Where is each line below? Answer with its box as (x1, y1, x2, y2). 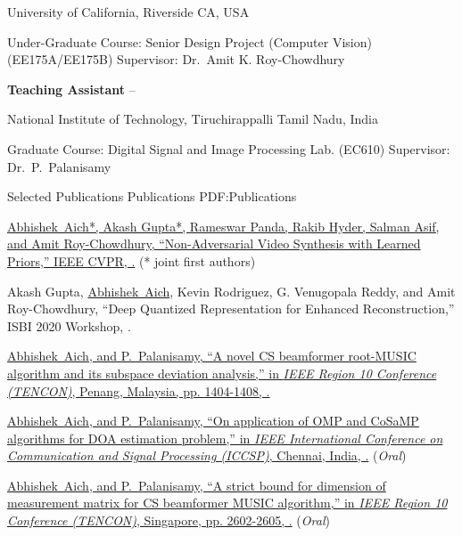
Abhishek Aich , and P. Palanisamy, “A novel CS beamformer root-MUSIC (7, 346, 417, 365)
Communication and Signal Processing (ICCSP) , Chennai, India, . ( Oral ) (7, 446, 407, 465)
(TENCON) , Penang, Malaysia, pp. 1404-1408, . (7, 381, 270, 400)
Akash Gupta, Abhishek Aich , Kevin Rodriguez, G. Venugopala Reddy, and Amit (7, 281, 456, 300)
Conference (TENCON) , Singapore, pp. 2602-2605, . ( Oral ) (7, 511, 330, 530)
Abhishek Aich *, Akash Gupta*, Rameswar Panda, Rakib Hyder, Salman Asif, (7, 216, 440, 235)
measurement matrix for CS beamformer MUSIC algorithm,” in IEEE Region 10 (7, 493, 448, 512)
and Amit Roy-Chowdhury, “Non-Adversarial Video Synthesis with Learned (7, 234, 421, 253)
